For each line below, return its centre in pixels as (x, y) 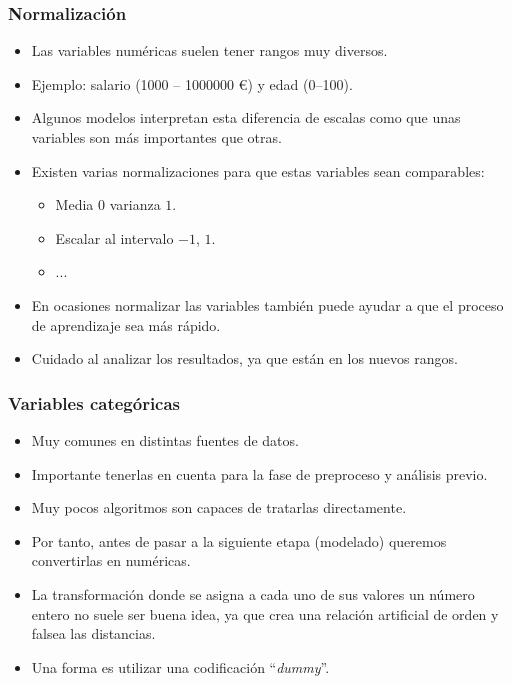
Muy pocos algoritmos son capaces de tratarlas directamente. (219, 507)
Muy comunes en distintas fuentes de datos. (165, 439)
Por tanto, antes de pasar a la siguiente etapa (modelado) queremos (239, 540)
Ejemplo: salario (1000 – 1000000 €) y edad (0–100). (192, 83)
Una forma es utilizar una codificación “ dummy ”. (180, 666)
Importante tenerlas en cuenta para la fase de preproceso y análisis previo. (259, 473)
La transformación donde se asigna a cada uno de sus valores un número (253, 593)
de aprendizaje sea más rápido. (126, 324)
